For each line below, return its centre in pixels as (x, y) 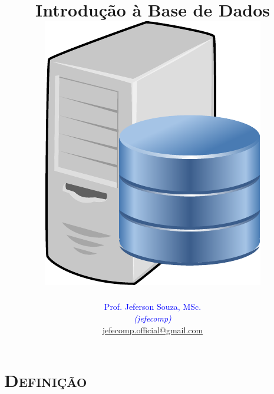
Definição (46, 380)
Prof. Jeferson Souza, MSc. (153, 307)
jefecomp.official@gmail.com (153, 330)
